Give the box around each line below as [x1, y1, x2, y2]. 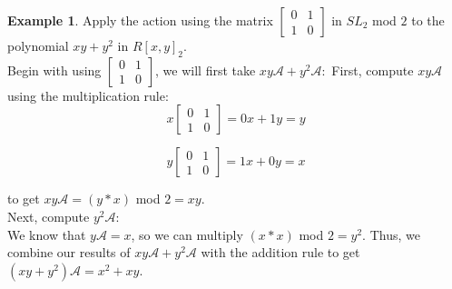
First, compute [331, 60, 414, 79]
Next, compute [7, 206, 90, 225]
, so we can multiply [131, 224, 243, 244]
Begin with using [7, 60, 102, 79]
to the [411, 11, 445, 29]
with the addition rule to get [201, 243, 360, 262]
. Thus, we [362, 224, 420, 244]
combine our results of [7, 243, 131, 262]
